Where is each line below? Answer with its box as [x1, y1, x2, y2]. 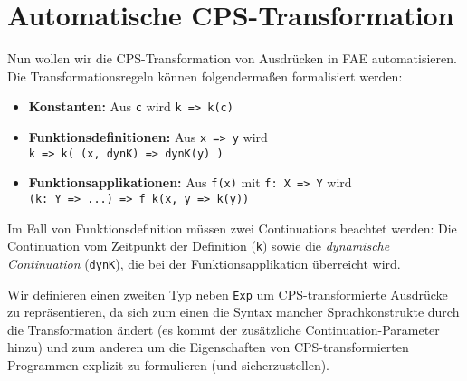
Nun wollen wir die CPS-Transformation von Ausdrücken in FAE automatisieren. [7, 49, 457, 68]
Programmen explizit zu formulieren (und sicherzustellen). [7, 355, 330, 374]
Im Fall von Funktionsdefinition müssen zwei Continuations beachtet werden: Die [7, 218, 457, 237]
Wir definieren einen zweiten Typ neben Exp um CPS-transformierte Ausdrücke [7, 284, 448, 303]
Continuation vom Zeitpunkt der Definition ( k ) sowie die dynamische [7, 236, 390, 255]
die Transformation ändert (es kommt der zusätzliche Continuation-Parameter [7, 319, 440, 338]
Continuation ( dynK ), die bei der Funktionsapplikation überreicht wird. [7, 253, 401, 272]
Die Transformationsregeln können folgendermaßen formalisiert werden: [7, 66, 403, 85]
